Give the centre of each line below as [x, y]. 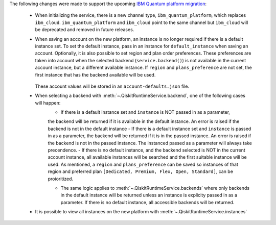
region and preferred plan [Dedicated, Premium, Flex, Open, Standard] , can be [141, 171]
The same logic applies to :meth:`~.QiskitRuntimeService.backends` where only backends [155, 188]
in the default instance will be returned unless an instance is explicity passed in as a [149, 195]
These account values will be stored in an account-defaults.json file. [112, 86]
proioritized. [61, 179]
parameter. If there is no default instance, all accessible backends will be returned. [147, 202]
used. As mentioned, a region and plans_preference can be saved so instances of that [143, 164]
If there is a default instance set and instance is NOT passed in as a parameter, [145, 112]
